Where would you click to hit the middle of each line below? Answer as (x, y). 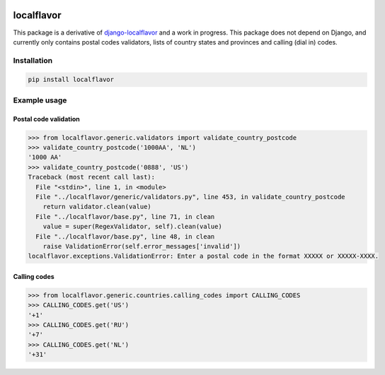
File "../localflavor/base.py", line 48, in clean (125, 236)
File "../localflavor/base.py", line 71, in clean (125, 216)
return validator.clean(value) (97, 207)
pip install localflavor (71, 80)
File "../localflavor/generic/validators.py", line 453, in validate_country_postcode (191, 197)
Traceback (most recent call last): (92, 177)
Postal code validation (47, 119)
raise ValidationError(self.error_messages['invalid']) (142, 246)
